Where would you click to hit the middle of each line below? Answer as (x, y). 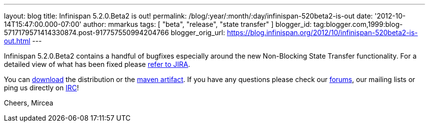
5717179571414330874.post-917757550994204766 (86, 32)
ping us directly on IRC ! (42, 88)
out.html (17, 41)
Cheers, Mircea (29, 103)
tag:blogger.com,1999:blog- (358, 24)
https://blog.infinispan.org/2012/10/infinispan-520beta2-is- (322, 32)
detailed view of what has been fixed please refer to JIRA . (97, 64)
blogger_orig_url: (198, 32)
